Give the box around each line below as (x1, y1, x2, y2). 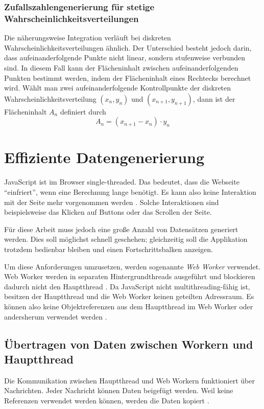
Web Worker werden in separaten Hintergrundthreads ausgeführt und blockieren (4, 271, 255, 282)
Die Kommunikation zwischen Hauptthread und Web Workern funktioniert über (4, 375, 255, 385)
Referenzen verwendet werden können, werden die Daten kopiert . (4, 395, 209, 405)
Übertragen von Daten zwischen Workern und (4, 336, 253, 352)
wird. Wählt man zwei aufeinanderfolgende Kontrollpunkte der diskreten (4, 82, 231, 93)
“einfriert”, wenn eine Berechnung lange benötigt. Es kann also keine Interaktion (4, 187, 256, 197)
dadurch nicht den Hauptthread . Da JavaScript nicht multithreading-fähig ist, (4, 281, 250, 291)
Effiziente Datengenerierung (4, 147, 205, 168)
